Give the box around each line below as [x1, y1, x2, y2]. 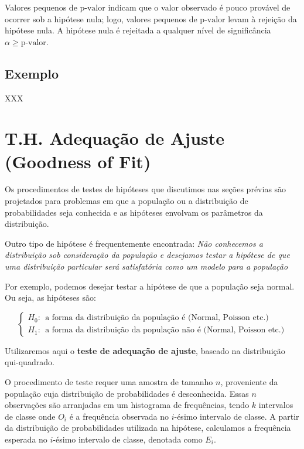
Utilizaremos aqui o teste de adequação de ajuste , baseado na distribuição [5, 344, 285, 356]
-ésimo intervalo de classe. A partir [174, 410, 299, 422]
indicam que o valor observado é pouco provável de [108, 1, 291, 13]
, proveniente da [220, 376, 278, 388]
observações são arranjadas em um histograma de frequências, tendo [5, 399, 250, 411]
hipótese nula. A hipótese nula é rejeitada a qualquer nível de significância [5, 24, 271, 36]
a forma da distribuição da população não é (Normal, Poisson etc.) [45, 326, 285, 335]
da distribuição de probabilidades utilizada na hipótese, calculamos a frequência [5, 421, 291, 434]
